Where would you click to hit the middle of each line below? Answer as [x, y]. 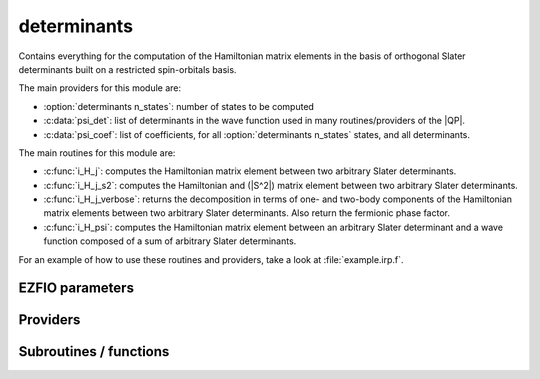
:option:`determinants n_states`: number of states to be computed [179, 106]
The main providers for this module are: [100, 88]
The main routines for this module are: [97, 152]
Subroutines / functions [94, 351]
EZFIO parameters [76, 288]
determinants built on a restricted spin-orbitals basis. [127, 69]
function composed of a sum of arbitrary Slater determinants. [170, 241]
